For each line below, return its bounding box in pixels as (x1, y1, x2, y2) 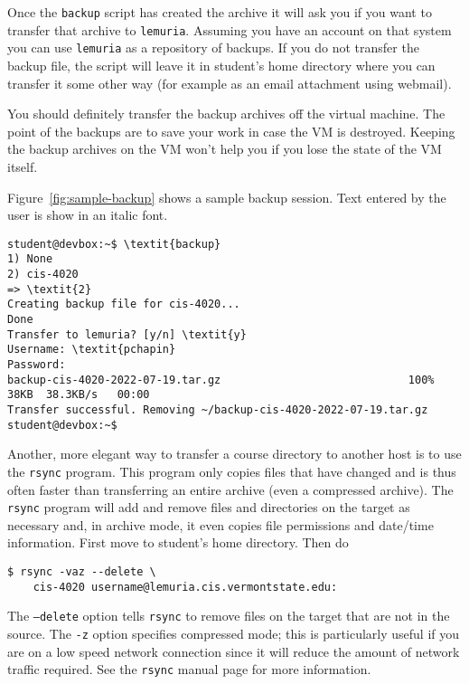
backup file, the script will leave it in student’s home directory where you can (7, 55, 436, 74)
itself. (7, 157, 38, 176)
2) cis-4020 (7, 268, 79, 281)
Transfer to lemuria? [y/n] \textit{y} (7, 328, 247, 341)
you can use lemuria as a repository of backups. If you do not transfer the (7, 38, 419, 57)
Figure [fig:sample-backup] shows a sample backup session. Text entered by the (7, 187, 446, 206)
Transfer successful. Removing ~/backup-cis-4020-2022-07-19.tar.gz (7, 403, 428, 416)
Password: (7, 357, 66, 371)
